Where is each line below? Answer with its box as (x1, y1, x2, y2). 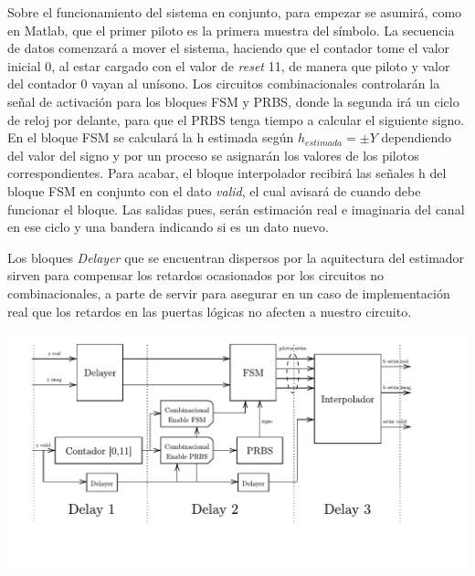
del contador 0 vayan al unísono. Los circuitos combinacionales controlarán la (7, 74, 440, 93)
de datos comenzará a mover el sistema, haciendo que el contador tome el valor (7, 38, 450, 58)
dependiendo (381, 128, 452, 147)
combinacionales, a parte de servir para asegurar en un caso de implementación (7, 283, 450, 302)
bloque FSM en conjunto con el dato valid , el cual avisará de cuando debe (7, 181, 421, 200)
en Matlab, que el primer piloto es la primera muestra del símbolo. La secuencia (7, 20, 455, 39)
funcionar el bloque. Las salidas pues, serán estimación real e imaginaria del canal (7, 199, 465, 218)
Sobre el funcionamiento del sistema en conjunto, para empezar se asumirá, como (7, 3, 462, 21)
